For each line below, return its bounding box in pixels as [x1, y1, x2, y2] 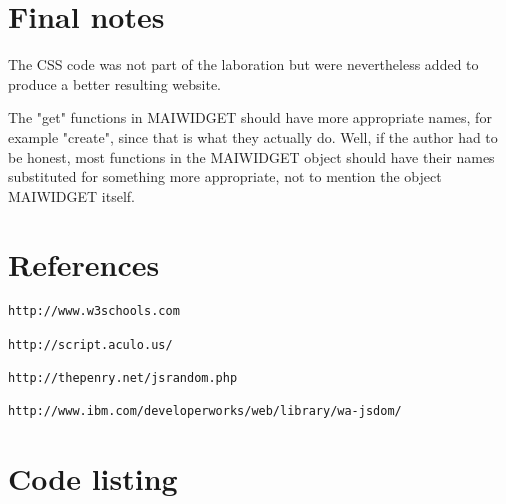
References [8, 244, 160, 285]
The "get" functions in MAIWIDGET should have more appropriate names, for [8, 107, 492, 128]
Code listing [8, 458, 178, 499]
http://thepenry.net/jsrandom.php [8, 371, 238, 386]
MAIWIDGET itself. [8, 185, 135, 206]
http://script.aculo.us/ [8, 337, 173, 352]
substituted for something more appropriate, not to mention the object [8, 166, 442, 187]
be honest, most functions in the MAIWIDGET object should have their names [8, 146, 495, 167]
